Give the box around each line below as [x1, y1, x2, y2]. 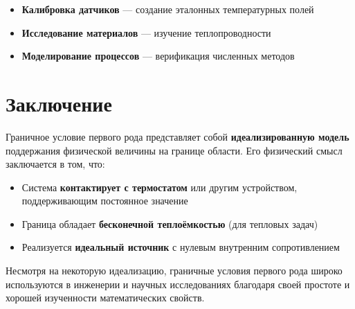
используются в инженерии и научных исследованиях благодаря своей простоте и [6, 276, 350, 291]
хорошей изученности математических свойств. [6, 290, 205, 305]
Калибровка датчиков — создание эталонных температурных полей [21, 2, 314, 16]
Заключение [6, 89, 112, 117]
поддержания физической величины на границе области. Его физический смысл [6, 143, 343, 157]
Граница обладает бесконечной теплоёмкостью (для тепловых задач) [21, 216, 318, 231]
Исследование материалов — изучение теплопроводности [21, 25, 271, 39]
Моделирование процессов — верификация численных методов [21, 48, 295, 63]
